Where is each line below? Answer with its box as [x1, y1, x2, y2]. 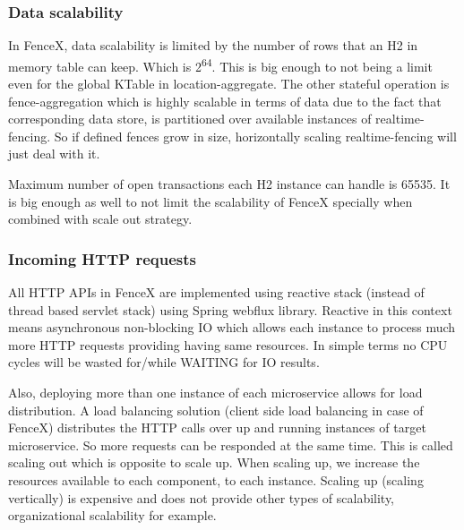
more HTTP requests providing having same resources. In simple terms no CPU [8, 335, 448, 354]
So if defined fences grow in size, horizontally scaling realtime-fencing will [54, 126, 457, 145]
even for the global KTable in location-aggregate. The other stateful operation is [8, 74, 450, 93]
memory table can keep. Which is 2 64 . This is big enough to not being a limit [8, 54, 433, 75]
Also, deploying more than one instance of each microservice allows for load [8, 383, 423, 401]
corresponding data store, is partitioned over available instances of [8, 109, 372, 128]
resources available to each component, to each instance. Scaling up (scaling [8, 470, 424, 489]
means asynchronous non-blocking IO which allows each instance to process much [8, 318, 456, 337]
